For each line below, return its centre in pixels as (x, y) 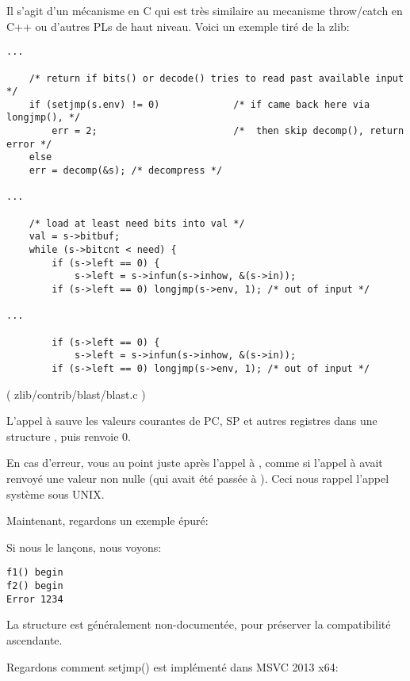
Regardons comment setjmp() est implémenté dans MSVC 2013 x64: (172, 666)
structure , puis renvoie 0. (69, 436)
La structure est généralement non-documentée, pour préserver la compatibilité (199, 624)
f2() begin (35, 586)
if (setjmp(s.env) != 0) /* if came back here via (199, 104)
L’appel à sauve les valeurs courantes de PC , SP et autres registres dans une (192, 421)
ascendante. (34, 639)
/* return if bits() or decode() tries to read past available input (216, 78)
